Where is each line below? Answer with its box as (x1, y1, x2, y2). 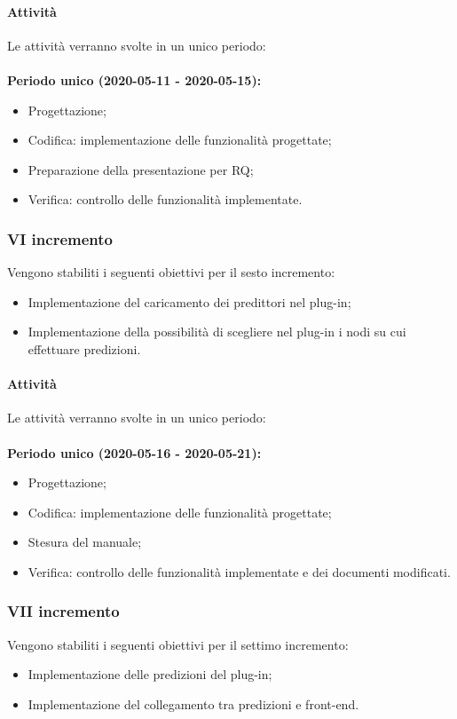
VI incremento (7, 227, 113, 249)
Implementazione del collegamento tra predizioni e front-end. (28, 694, 359, 713)
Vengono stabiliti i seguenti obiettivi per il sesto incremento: (7, 263, 335, 281)
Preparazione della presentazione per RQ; (28, 160, 254, 178)
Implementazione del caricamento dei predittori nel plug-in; (28, 292, 351, 311)
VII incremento (7, 600, 120, 622)
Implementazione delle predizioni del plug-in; (28, 665, 272, 683)
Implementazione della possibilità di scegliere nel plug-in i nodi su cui (28, 322, 406, 341)
